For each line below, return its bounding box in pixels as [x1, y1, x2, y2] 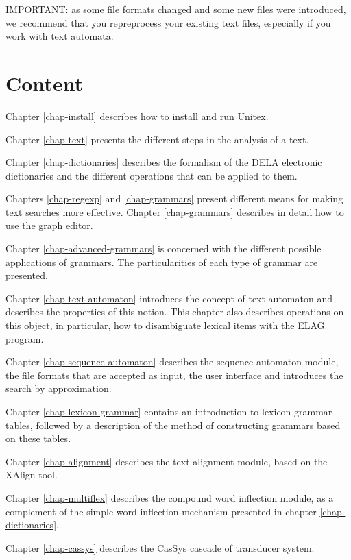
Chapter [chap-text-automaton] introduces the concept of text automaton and [5, 291, 332, 305]
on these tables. [5, 431, 71, 446]
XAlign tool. [5, 467, 58, 482]
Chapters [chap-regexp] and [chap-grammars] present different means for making [5, 191, 343, 206]
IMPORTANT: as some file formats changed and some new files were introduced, [5, 2, 346, 16]
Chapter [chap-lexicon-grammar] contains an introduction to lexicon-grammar [5, 404, 332, 418]
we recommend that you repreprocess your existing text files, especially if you [5, 15, 331, 29]
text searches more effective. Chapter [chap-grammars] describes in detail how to [5, 204, 344, 219]
